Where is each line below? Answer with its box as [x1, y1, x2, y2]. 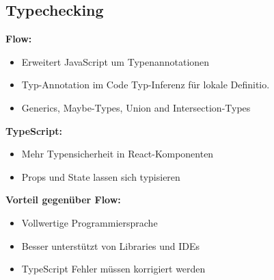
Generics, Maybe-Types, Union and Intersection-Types [21, 100, 251, 114]
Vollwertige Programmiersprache [21, 215, 158, 229]
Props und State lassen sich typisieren [21, 169, 180, 183]
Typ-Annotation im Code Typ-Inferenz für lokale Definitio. [21, 77, 270, 92]
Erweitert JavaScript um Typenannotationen [21, 54, 210, 68]
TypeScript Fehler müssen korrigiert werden [21, 262, 206, 276]
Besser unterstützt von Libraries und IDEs [21, 238, 200, 253]
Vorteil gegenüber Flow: [5, 192, 121, 207]
